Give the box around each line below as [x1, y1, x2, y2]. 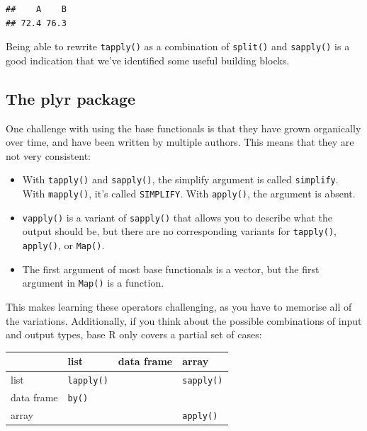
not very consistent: [6, 148, 91, 163]
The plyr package [6, 87, 136, 109]
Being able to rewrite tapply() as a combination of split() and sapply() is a [6, 39, 350, 54]
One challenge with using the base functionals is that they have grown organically [6, 120, 361, 135]
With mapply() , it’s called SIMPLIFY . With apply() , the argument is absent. [22, 186, 356, 201]
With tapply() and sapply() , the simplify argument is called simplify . [22, 172, 339, 187]
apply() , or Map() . [22, 238, 105, 253]
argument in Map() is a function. [22, 275, 164, 290]
